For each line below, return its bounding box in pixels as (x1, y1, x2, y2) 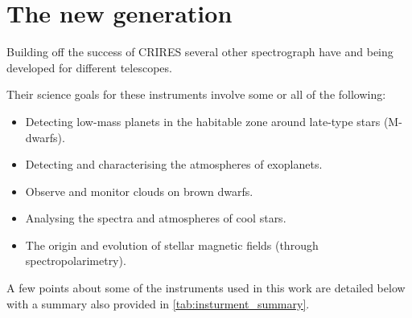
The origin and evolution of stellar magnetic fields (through (25, 236, 319, 253)
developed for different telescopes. (6, 59, 172, 75)
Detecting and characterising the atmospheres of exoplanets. (25, 156, 323, 173)
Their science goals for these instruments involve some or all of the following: (6, 86, 386, 103)
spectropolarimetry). (25, 252, 126, 269)
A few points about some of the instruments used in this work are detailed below (6, 279, 406, 296)
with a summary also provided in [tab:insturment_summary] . (6, 295, 310, 312)
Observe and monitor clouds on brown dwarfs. (25, 182, 253, 199)
